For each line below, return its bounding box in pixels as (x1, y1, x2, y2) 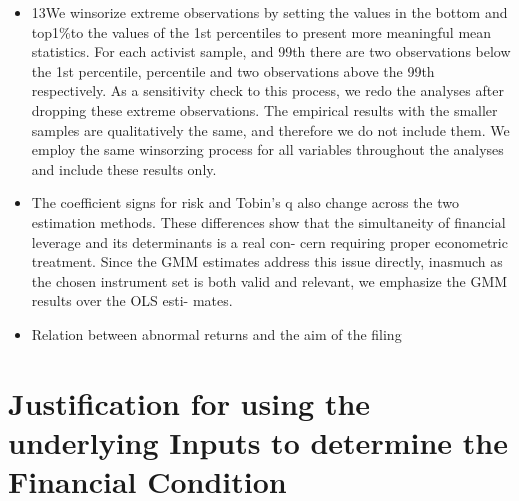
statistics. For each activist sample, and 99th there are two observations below (31, 41, 511, 62)
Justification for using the (8, 382, 371, 423)
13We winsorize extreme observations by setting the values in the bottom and (31, 2, 508, 22)
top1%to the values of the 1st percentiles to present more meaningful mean (31, 21, 492, 42)
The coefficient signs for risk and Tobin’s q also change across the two (31, 192, 460, 213)
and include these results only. (31, 158, 217, 179)
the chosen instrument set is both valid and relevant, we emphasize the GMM (31, 270, 508, 291)
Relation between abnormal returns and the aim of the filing (31, 323, 402, 344)
